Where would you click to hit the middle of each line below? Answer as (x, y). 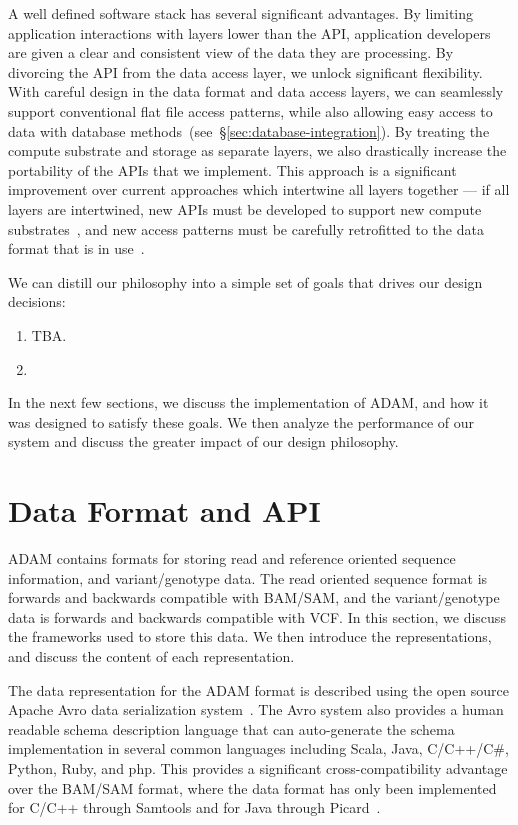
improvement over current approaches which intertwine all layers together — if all (259, 189)
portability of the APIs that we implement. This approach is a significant (232, 169)
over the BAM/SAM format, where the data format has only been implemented (252, 787)
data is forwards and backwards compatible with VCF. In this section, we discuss (257, 616)
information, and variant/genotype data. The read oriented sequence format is (248, 577)
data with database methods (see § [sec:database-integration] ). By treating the (249, 130)
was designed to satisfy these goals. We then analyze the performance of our (241, 421)
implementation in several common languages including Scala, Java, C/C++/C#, (258, 748)
